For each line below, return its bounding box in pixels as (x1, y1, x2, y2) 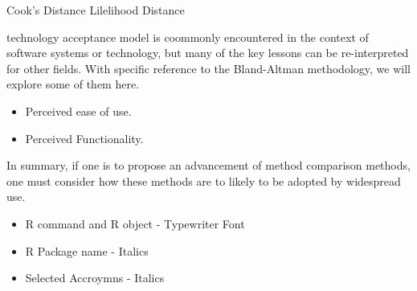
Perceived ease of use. (25, 102, 132, 119)
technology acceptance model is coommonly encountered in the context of (6, 28, 369, 45)
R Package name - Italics (25, 242, 149, 259)
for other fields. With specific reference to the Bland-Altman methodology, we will (6, 59, 411, 76)
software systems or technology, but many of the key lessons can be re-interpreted (6, 44, 409, 61)
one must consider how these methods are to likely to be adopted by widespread (6, 172, 401, 189)
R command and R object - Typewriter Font (25, 215, 245, 232)
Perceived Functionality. (25, 129, 144, 146)
